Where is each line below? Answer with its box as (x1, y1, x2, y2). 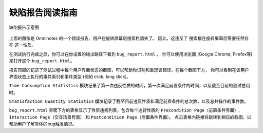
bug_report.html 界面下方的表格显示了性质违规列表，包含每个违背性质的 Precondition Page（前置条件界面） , (9, 107, 240, 113)
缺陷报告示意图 (9, 24, 39, 30)
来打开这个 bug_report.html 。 (9, 58, 75, 64)
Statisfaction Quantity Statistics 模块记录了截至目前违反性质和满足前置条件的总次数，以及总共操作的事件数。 (9, 98, 249, 104)
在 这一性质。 (9, 42, 36, 48)
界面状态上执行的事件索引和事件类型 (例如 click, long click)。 (9, 74, 131, 79)
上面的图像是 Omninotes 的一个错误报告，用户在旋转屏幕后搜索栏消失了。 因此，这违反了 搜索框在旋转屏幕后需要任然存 (9, 35, 249, 41)
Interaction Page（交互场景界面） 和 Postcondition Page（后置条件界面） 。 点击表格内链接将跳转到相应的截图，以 (9, 114, 252, 120)
